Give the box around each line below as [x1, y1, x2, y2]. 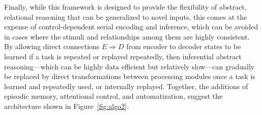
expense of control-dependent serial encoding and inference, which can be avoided [4, 21, 258, 32]
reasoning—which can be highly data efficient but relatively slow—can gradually [4, 61, 255, 71]
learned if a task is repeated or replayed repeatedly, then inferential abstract [4, 51, 242, 61]
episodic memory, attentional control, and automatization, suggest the [4, 91, 223, 101]
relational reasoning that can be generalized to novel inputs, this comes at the [4, 11, 247, 22]
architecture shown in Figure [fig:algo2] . [4, 100, 129, 111]
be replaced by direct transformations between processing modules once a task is [4, 71, 255, 82]
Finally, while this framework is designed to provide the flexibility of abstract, [4, 2, 247, 12]
